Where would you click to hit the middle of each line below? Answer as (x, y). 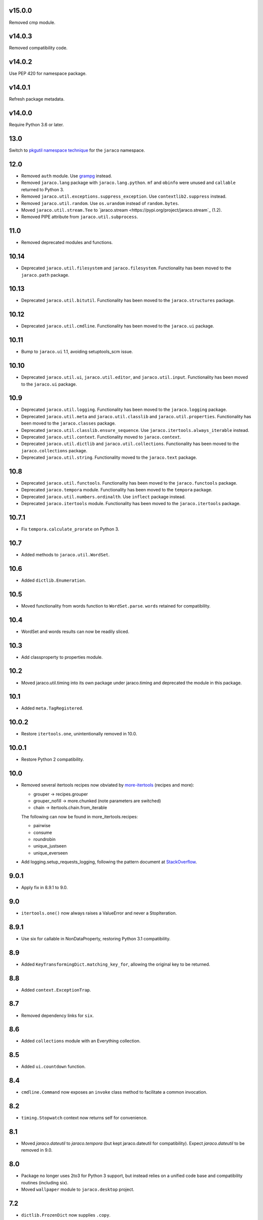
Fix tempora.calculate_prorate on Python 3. (70, 529)
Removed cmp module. (32, 22)
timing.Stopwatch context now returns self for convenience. (85, 1118)
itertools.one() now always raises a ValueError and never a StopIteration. (99, 913)
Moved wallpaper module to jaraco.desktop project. (78, 1189)
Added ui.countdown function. (53, 1067)
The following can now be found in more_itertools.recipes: (80, 816)
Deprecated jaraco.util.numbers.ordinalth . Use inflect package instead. (103, 497)
